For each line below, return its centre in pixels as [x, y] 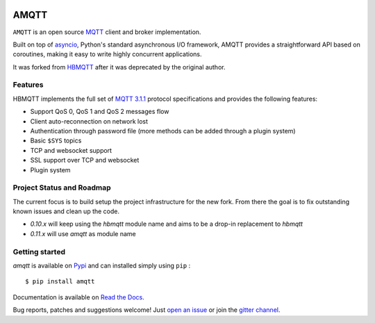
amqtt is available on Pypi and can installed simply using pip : [102, 266]
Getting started [39, 251]
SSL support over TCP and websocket [85, 160]
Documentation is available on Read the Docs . [79, 297]
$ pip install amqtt [60, 282]
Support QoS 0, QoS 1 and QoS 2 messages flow [100, 112]
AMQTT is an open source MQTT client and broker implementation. [107, 32]
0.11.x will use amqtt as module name [83, 233]
